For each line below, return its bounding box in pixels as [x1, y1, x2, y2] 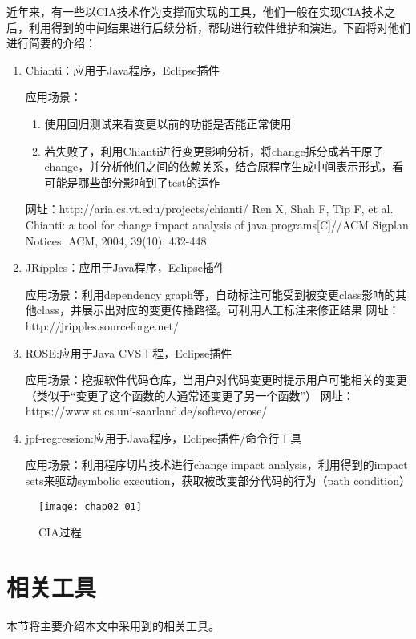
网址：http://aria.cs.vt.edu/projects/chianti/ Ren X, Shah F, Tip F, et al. [25, 200, 394, 217]
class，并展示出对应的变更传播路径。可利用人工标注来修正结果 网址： [36, 301, 400, 318]
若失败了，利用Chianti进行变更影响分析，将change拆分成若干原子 [44, 142, 384, 159]
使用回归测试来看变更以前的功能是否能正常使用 [44, 115, 292, 131]
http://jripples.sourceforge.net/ [25, 317, 180, 334]
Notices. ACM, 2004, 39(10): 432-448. [25, 232, 210, 249]
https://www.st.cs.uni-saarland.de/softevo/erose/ [25, 402, 268, 419]
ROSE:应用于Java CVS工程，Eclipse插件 [25, 344, 232, 361]
